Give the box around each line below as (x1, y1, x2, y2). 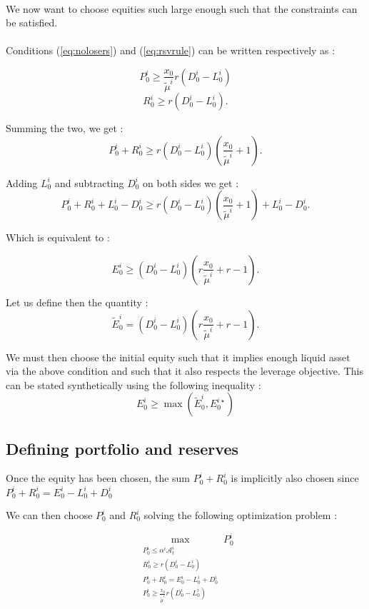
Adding (6, 175, 38, 190)
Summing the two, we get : (6, 121, 123, 136)
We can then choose (6, 508, 93, 523)
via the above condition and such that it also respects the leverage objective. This (6, 363, 363, 378)
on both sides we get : (143, 175, 239, 190)
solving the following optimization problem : (143, 508, 338, 523)
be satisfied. (6, 15, 58, 30)
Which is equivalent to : (6, 230, 110, 245)
